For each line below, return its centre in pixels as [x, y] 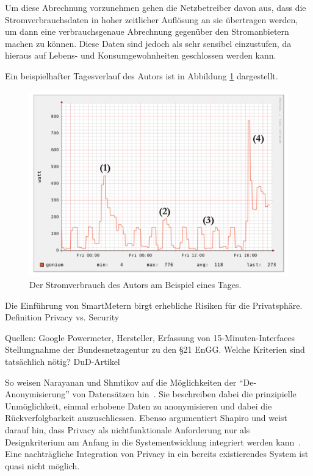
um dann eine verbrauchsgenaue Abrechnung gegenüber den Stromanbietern [147, 31]
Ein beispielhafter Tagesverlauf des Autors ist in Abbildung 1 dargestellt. [142, 75]
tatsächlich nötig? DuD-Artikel [63, 362]
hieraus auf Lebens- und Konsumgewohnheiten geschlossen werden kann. [141, 55]
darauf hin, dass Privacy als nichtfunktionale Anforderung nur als [128, 430]
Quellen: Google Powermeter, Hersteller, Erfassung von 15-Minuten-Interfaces [150, 337]
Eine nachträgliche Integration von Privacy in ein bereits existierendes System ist [157, 454]
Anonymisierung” [37, 394]
